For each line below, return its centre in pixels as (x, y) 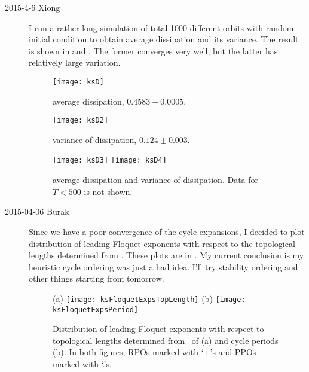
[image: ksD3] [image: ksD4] (110, 161)
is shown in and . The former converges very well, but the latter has (153, 51)
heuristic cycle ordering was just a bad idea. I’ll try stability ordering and (163, 266)
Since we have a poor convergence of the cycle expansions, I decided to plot (167, 231)
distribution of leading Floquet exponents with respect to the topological (162, 243)
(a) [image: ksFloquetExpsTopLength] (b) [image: (149, 298)
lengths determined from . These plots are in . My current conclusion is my (166, 255)
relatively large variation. (75, 62)
